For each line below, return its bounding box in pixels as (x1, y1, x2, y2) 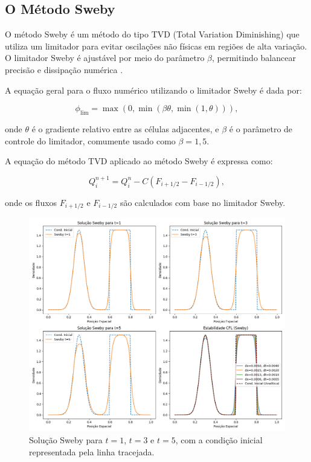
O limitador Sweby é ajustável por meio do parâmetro (5, 51, 205, 64)
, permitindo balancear (212, 51, 296, 64)
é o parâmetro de (229, 122, 293, 135)
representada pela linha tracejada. (29, 445, 155, 458)
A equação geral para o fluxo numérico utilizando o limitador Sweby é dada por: (5, 83, 302, 96)
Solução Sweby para (29, 433, 103, 446)
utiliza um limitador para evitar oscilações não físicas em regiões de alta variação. (5, 39, 307, 52)
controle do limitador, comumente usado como (5, 134, 176, 147)
